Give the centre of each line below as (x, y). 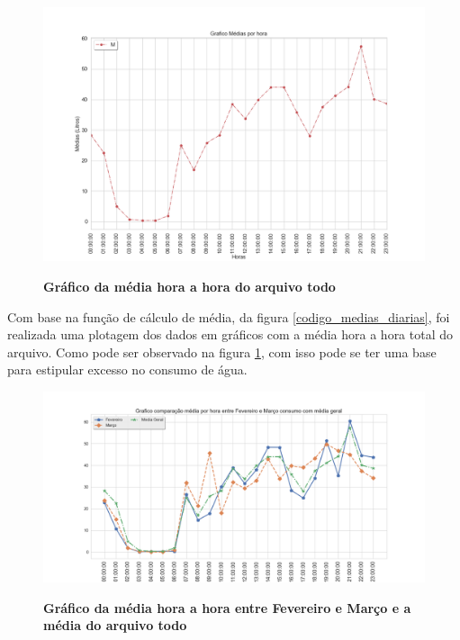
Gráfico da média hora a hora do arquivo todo (189, 286)
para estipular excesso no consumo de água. (127, 370)
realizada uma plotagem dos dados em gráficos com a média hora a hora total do (230, 334)
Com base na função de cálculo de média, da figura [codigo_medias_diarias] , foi (229, 316)
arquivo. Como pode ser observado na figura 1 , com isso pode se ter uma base (222, 352)
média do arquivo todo (115, 625)
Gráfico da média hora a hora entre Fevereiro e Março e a (227, 607)
